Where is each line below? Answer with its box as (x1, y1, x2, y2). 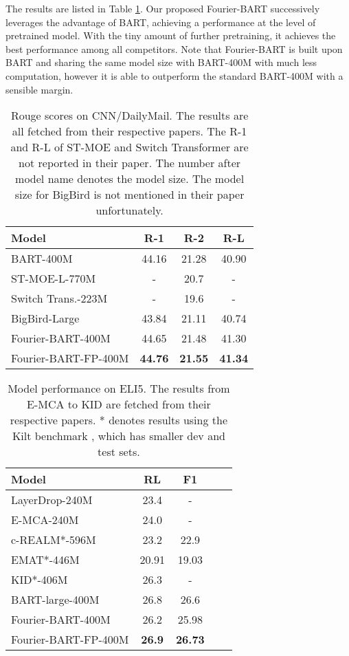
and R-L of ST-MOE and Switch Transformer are (10, 139, 249, 155)
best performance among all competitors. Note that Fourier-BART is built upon (5, 41, 343, 56)
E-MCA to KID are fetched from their (27, 396, 211, 413)
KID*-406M (11, 571, 68, 588)
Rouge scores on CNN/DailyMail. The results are (10, 107, 249, 124)
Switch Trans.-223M (11, 290, 108, 307)
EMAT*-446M (11, 551, 80, 568)
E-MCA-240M (11, 512, 79, 528)
